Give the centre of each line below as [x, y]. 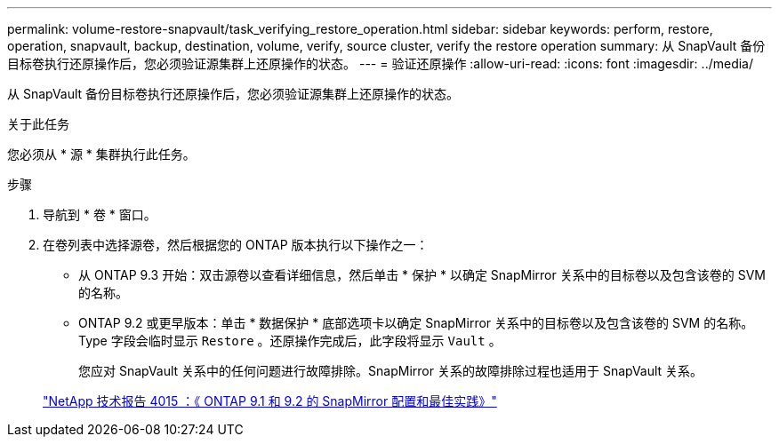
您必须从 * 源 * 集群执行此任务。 [101, 154]
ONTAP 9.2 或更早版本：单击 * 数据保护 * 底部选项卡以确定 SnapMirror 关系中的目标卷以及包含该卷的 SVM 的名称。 [416, 323]
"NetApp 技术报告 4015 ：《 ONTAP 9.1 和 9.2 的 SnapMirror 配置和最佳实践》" [270, 401]
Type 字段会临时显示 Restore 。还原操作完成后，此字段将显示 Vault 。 [290, 341]
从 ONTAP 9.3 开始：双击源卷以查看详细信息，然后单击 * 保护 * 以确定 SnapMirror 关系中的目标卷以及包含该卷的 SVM [422, 275]
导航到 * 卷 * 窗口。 [100, 214]
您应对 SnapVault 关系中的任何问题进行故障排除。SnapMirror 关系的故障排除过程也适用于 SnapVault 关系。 [391, 371]
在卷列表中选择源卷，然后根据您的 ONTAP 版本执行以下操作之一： [236, 245]
